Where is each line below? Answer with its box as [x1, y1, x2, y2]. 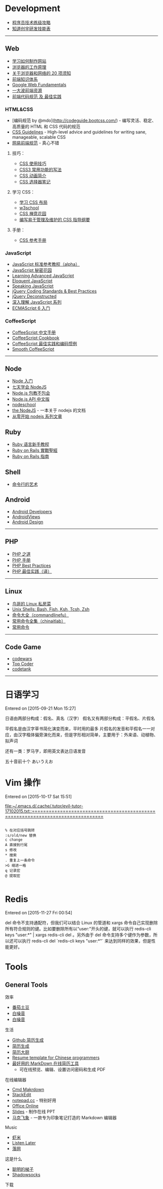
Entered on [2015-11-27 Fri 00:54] [5, 910, 73, 916]
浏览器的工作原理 [12, 64, 47, 70]
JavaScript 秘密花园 [12, 267, 52, 273]
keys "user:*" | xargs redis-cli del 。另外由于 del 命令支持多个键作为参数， [5, 932, 154, 938]
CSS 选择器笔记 [19, 179, 51, 185]
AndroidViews [12, 514, 40, 520]
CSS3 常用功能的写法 [19, 167, 62, 173]
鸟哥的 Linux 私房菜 [12, 601, 51, 606]
